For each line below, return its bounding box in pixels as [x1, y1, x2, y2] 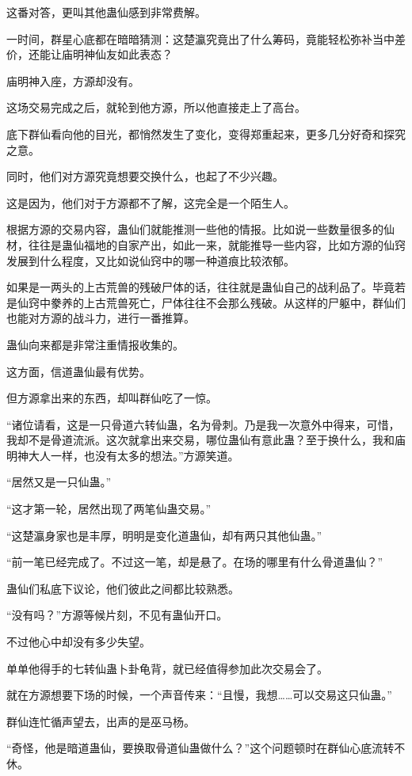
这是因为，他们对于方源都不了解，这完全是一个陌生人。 [6, 194, 295, 211]
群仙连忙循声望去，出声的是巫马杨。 [6, 713, 195, 729]
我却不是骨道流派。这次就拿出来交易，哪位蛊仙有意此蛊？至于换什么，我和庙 [6, 432, 406, 448]
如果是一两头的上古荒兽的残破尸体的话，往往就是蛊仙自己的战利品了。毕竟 [6, 279, 395, 295]
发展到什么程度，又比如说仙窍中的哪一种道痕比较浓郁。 [6, 252, 295, 268]
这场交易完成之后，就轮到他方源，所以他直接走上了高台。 [6, 99, 306, 116]
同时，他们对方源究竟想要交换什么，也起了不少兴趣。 [6, 168, 284, 184]
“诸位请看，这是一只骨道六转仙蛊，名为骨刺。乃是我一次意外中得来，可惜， [6, 416, 400, 432]
